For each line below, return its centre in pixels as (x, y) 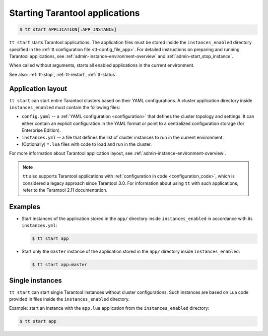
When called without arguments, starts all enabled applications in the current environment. (102, 65)
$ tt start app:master (60, 265)
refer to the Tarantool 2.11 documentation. (65, 190)
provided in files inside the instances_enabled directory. (69, 299)
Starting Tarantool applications (74, 13)
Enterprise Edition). (41, 130)
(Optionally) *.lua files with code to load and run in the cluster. (87, 144)
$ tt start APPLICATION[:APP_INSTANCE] (68, 29)
